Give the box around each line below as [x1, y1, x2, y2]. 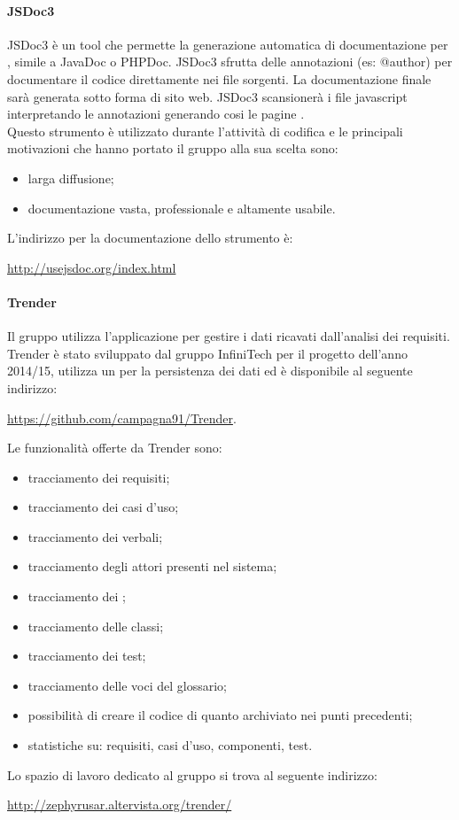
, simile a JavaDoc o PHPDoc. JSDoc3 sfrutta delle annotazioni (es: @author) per [7, 52, 453, 71]
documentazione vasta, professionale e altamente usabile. [27, 198, 336, 217]
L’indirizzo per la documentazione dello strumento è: [7, 228, 293, 247]
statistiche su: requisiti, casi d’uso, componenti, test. [27, 736, 313, 754]
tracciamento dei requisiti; [27, 468, 170, 486]
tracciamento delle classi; [27, 616, 164, 635]
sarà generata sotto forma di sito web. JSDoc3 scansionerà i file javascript [7, 87, 408, 105]
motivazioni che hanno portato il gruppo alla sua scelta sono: [7, 139, 338, 158]
